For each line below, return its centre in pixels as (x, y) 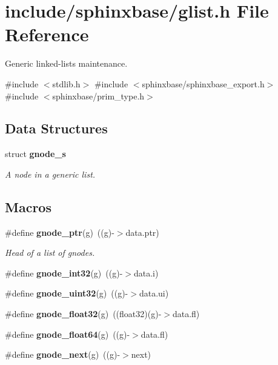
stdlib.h (66, 83)
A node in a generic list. (50, 174)
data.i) (146, 273)
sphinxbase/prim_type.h (98, 95)
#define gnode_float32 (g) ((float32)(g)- (83, 314)
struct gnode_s (35, 154)
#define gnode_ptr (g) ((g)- (60, 232)
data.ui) (154, 293)
